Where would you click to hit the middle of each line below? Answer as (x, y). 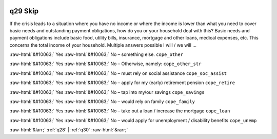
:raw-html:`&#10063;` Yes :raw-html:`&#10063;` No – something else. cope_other (96, 54)
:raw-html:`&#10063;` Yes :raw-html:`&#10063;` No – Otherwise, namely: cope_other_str (105, 64)
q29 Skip (24, 11)
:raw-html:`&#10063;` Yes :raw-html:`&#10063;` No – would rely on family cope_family (102, 102)
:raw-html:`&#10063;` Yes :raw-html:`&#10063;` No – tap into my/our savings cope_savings (107, 92)
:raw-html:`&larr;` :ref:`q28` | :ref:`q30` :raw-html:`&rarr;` (69, 130)
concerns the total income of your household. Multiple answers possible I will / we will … (103, 45)
